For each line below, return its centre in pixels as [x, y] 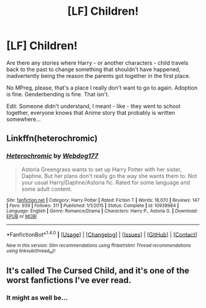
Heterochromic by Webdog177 [52, 156]
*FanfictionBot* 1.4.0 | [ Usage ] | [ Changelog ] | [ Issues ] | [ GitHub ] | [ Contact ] [102, 234]
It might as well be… [37, 298]
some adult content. [47, 189]
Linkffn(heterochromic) [52, 138]
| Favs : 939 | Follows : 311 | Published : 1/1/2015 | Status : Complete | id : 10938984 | [93, 206]
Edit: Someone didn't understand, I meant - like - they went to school [93, 106]
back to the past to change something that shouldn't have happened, [93, 69]
